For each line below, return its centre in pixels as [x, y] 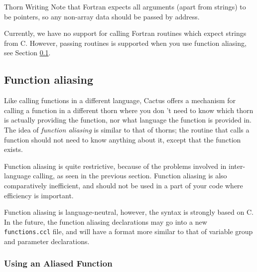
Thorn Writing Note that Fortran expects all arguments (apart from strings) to [125, 6]
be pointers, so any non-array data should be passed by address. [102, 16]
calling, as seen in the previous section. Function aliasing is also [130, 176]
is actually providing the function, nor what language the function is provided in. [128, 120]
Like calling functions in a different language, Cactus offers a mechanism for [120, 100]
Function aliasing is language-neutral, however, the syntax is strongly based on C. [129, 212]
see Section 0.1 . [27, 53]
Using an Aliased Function [58, 263]
